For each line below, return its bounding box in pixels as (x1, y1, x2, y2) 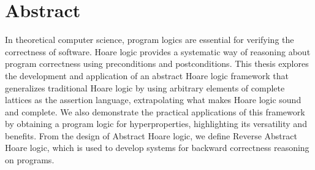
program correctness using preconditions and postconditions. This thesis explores (5, 57, 309, 70)
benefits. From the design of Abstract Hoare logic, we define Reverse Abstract (5, 129, 297, 142)
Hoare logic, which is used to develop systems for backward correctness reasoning (5, 141, 309, 154)
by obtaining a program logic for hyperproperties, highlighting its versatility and (5, 117, 307, 130)
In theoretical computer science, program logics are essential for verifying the (5, 33, 294, 46)
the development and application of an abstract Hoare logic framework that (5, 69, 289, 82)
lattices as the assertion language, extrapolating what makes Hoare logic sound (5, 93, 302, 106)
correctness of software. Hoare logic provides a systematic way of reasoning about (5, 45, 311, 58)
